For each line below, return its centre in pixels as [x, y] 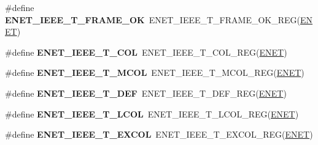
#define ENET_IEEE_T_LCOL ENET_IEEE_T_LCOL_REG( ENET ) [152, 113]
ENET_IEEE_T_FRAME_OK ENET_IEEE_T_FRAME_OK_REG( [153, 19]
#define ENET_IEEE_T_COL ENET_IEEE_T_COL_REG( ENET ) [146, 52]
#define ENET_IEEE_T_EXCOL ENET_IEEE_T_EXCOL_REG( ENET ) [159, 134]
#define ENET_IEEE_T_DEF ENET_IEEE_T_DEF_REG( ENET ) [146, 93]
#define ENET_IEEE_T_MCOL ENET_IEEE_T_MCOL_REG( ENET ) [155, 72]
